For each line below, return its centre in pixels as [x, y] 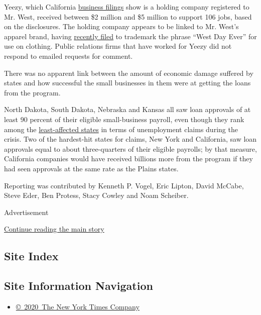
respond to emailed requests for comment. [69, 56]
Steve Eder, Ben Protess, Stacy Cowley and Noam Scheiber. [96, 195]
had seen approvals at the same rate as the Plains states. [91, 168]
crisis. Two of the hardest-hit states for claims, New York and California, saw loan [130, 139]
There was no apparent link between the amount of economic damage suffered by [129, 73]
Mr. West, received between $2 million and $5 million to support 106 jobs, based [128, 16]
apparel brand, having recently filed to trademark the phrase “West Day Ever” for [130, 36]
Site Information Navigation [79, 286]
